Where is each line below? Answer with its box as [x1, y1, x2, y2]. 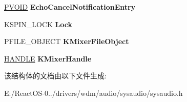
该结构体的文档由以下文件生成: [4, 70, 107, 81]
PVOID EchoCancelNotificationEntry [4, 2, 136, 12]
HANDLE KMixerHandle [4, 53, 92, 64]
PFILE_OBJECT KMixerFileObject [4, 36, 129, 47]
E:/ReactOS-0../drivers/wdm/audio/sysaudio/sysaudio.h [4, 87, 183, 98]
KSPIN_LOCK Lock [4, 18, 72, 29]
